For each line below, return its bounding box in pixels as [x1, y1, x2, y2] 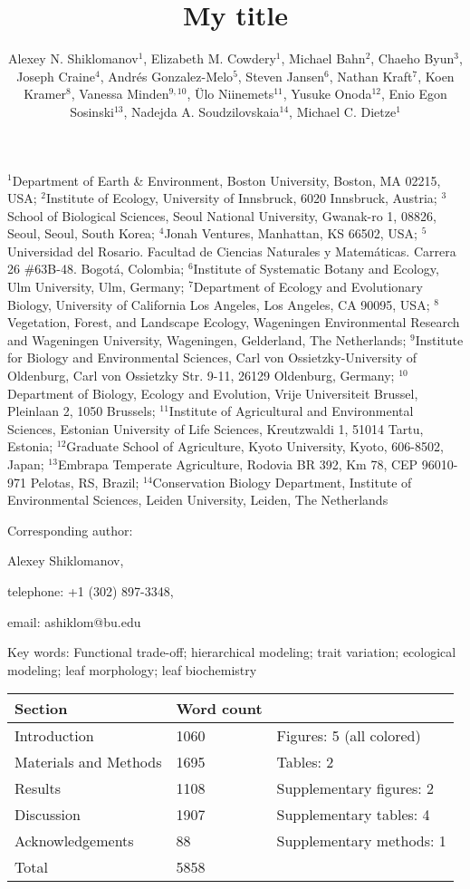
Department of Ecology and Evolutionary [193, 277, 423, 296]
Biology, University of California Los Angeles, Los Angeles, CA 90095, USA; [7, 295, 430, 314]
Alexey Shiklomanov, [7, 551, 124, 570]
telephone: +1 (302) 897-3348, [7, 581, 174, 600]
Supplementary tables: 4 [276, 804, 430, 826]
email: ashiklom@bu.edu [7, 612, 141, 631]
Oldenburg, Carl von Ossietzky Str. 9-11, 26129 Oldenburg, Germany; [7, 366, 395, 385]
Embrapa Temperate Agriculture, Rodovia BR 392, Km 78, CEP [57, 455, 418, 473]
